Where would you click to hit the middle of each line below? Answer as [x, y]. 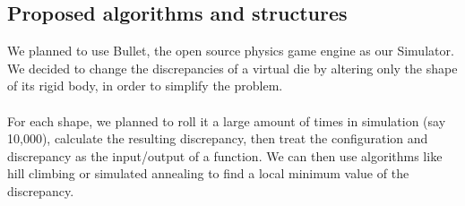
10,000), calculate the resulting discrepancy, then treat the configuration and [218, 138]
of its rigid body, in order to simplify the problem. [145, 86]
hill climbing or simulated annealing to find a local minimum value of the [208, 173]
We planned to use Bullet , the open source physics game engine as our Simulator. [231, 51]
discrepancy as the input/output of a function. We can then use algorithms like [225, 155]
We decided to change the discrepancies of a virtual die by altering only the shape [232, 68]
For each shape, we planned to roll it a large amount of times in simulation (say [227, 120]
